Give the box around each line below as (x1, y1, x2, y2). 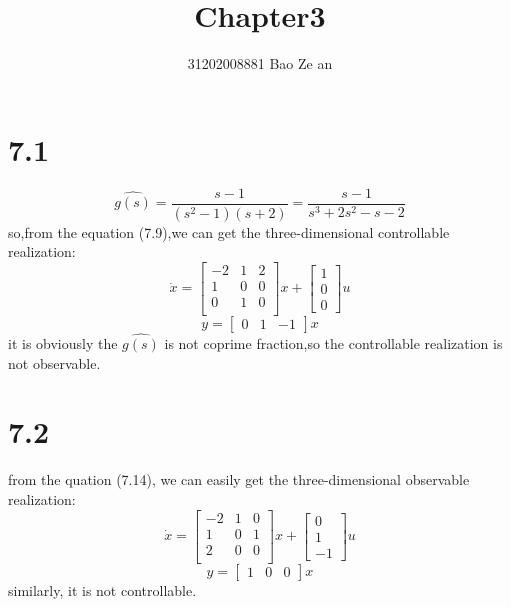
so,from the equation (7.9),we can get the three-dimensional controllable (8, 221, 450, 242)
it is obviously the (8, 333, 118, 354)
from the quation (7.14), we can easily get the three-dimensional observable (8, 469, 470, 490)
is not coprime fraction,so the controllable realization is (164, 333, 503, 354)
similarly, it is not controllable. (8, 579, 197, 600)
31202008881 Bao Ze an (187, 53, 333, 74)
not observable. (8, 352, 101, 373)
